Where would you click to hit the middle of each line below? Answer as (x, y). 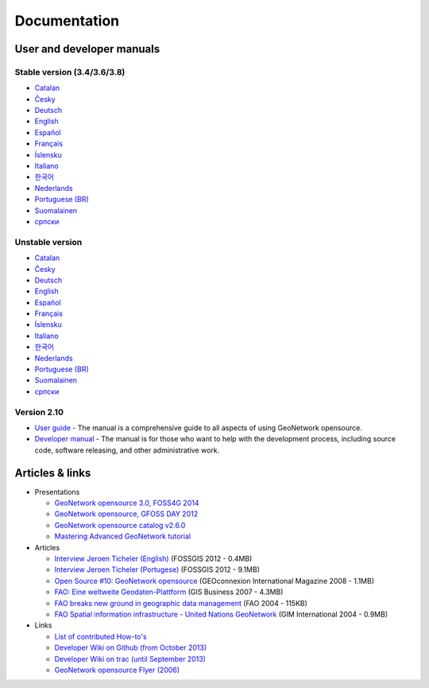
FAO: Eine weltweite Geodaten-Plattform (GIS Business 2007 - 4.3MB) (169, 592)
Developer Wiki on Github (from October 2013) (130, 647)
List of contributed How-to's (100, 636)
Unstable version (48, 242)
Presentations (57, 492)
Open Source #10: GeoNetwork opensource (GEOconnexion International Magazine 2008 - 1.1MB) (214, 581)
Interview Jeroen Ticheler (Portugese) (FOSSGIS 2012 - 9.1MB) (157, 569)
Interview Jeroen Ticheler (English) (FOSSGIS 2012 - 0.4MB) (153, 558)
